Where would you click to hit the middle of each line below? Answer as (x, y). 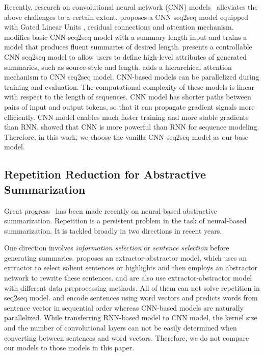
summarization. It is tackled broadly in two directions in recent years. (113, 230)
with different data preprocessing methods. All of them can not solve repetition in (132, 287)
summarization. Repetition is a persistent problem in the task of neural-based (125, 221)
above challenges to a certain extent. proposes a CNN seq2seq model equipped (126, 17)
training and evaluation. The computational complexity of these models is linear (129, 86)
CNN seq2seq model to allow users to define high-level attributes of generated (126, 56)
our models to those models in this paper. (69, 348)
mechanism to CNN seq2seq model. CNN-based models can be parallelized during (132, 77)
